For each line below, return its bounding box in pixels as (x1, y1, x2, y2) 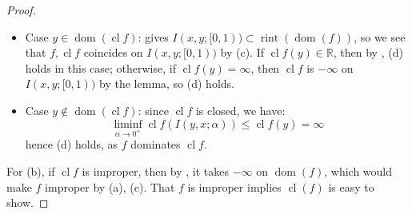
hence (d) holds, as (25, 136, 118, 153)
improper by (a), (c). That (45, 178, 175, 195)
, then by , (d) (333, 44, 403, 61)
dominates (130, 136, 181, 153)
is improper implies (187, 178, 282, 195)
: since (138, 101, 169, 118)
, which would (324, 162, 393, 179)
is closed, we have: (195, 101, 286, 118)
